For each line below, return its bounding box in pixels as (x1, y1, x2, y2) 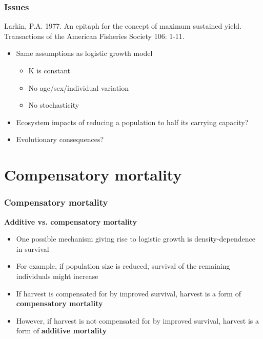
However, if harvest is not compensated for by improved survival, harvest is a (16, 315, 259, 326)
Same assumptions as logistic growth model (16, 48, 153, 58)
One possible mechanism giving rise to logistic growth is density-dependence (16, 233, 255, 244)
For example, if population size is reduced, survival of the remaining (16, 261, 230, 271)
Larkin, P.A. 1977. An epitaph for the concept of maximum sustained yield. (4, 21, 242, 31)
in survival (16, 243, 49, 254)
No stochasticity (28, 99, 79, 110)
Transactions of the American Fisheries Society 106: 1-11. (4, 30, 185, 41)
